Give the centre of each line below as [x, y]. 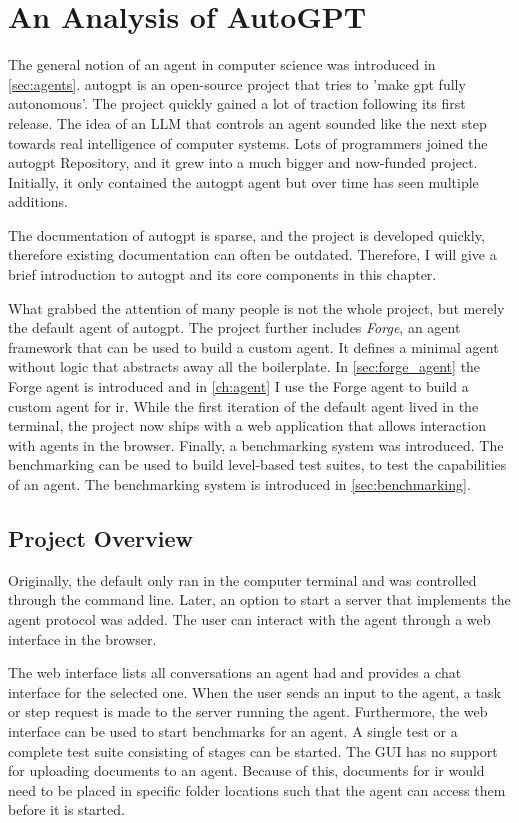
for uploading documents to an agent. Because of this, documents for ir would [246, 770]
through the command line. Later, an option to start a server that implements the [259, 599]
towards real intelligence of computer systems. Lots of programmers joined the [248, 142]
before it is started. [66, 809]
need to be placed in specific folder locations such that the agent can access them [257, 789]
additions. [38, 201]
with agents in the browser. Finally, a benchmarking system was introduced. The [256, 444]
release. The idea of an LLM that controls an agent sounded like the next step [247, 122]
